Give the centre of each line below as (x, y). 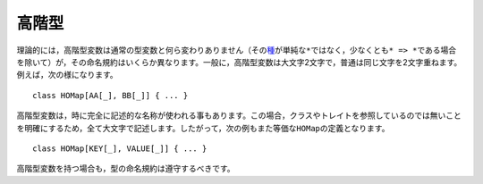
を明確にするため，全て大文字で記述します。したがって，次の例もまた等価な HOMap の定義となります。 (203, 128)
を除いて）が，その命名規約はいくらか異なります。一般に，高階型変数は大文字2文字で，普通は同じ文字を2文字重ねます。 (239, 62)
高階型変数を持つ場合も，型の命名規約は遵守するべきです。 (126, 169)
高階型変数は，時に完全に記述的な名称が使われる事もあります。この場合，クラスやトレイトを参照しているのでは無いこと (239, 115)
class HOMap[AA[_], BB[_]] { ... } (110, 95)
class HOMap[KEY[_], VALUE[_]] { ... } (120, 148)
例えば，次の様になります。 (67, 75)
